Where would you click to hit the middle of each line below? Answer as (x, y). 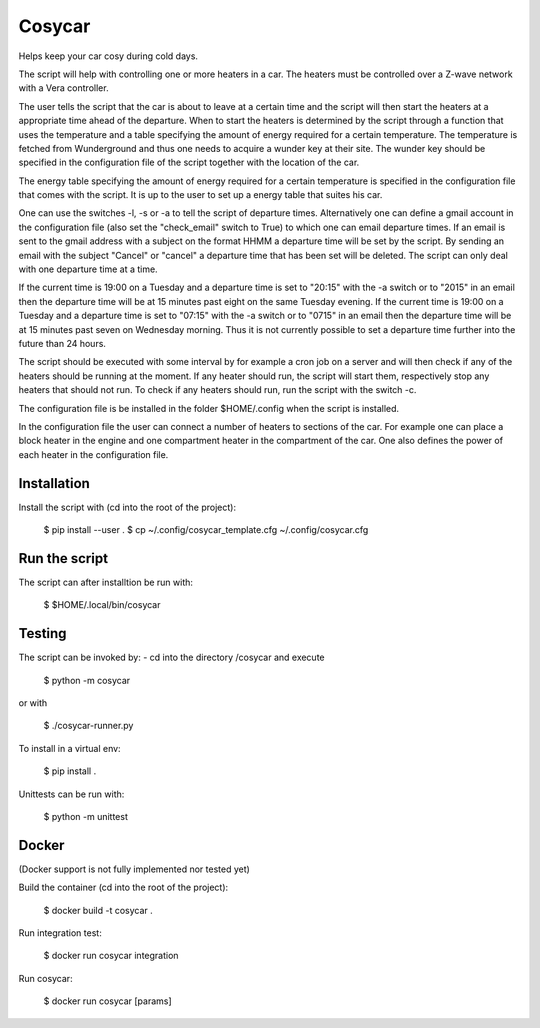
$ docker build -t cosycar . (98, 910)
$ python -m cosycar (87, 680)
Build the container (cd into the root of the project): (123, 887)
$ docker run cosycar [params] (107, 1001)
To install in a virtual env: (69, 748)
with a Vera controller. (63, 88)
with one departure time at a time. (88, 269)
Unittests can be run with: (71, 794)
